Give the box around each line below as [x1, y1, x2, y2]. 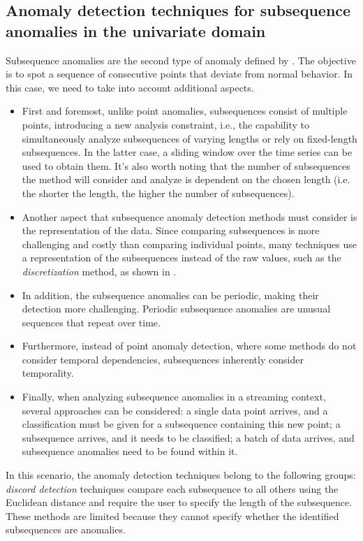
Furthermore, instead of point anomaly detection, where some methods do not [22, 338, 357, 353]
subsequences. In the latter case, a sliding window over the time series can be [22, 145, 353, 159]
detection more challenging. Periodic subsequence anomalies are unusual [22, 301, 331, 316]
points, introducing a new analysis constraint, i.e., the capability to [22, 117, 309, 131]
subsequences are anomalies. [6, 522, 126, 537]
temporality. [22, 366, 74, 380]
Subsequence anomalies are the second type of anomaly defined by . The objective [6, 52, 356, 67]
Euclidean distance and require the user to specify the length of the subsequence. [6, 495, 353, 510]
